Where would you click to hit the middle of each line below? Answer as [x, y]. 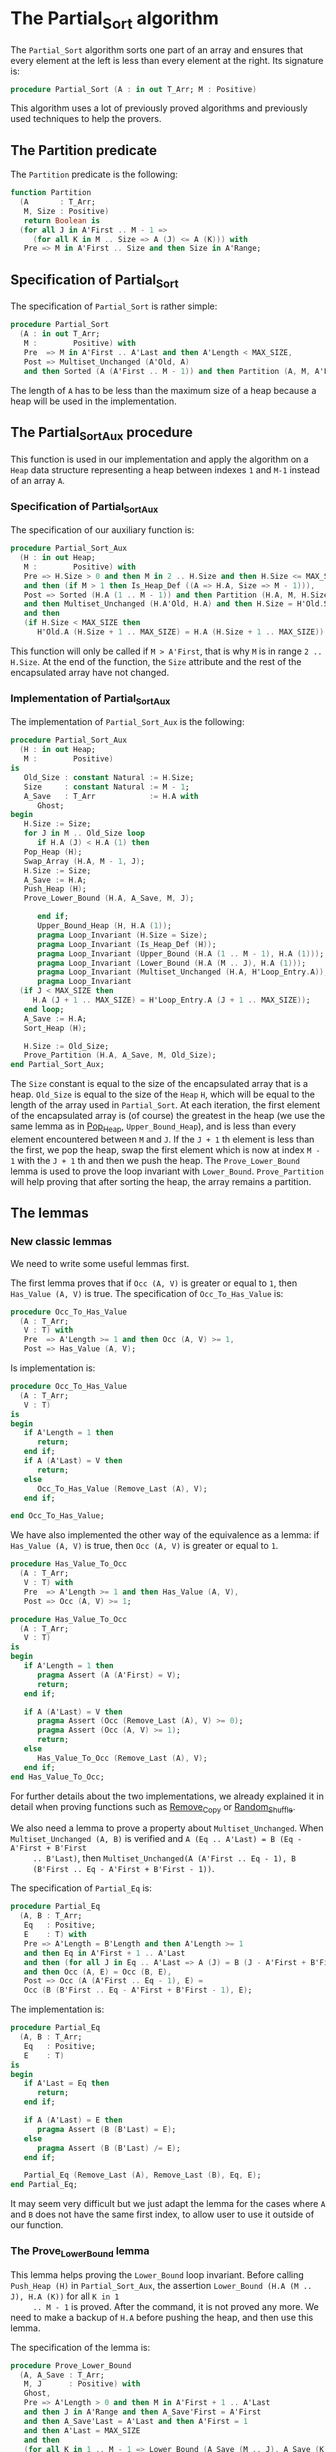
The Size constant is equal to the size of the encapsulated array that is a [159, 1084]
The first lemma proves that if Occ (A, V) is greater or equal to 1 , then [154, 1283]
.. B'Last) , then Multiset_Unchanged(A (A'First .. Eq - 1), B [164, 1858]
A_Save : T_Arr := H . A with [111, 796]
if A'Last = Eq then [66, 2083]
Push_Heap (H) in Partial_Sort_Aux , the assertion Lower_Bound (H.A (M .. [161, 2285]
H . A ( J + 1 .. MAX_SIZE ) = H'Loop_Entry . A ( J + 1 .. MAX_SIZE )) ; [171, 1000]
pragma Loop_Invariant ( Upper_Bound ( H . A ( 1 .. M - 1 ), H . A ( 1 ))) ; [180, 953]
